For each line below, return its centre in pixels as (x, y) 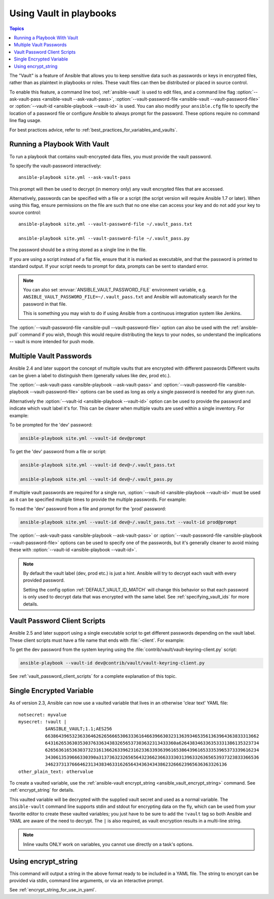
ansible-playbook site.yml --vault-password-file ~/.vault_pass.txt (105, 224)
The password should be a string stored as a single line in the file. (78, 250)
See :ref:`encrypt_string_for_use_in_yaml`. (53, 890)
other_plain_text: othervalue (56, 771)
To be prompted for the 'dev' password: (51, 425)
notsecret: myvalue (43, 715)
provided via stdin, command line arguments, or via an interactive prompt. (87, 881)
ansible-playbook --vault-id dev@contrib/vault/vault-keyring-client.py (112, 663)
